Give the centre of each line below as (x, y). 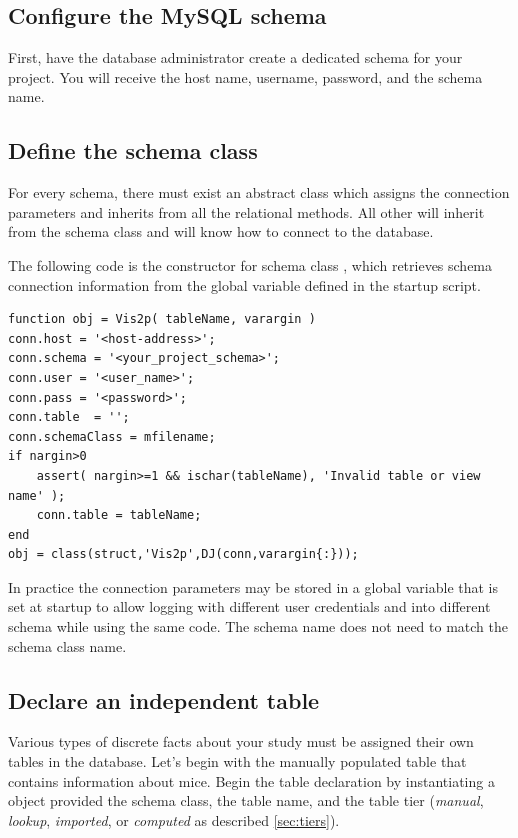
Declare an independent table (164, 699)
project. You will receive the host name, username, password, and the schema (245, 76)
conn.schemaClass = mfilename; (112, 436)
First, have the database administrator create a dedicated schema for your (235, 57)
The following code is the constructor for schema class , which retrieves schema (250, 264)
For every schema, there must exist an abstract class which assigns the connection (259, 192)
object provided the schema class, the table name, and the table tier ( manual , (246, 800)
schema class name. (67, 645)
